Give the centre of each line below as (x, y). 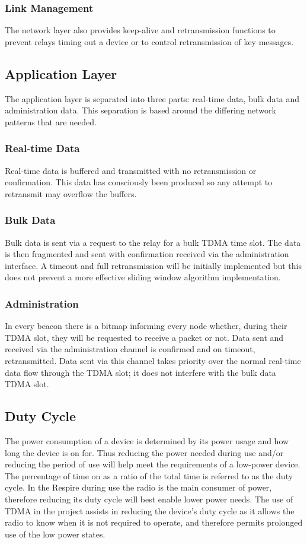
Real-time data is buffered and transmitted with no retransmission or (131, 170)
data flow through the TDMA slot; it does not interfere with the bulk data (140, 372)
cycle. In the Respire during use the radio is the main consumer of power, (138, 487)
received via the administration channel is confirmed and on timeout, (130, 349)
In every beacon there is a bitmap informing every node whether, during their (146, 326)
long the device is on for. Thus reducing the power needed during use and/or (144, 452)
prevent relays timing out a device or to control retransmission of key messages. (149, 41)
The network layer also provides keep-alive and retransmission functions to (140, 30)
